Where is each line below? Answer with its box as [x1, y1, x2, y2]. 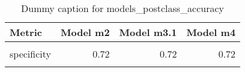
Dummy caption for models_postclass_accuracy [21, 1, 225, 15]
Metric [10, 25, 42, 39]
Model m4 [186, 25, 236, 39]
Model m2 [60, 25, 110, 39]
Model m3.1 [119, 25, 177, 39]
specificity [10, 47, 51, 61]
